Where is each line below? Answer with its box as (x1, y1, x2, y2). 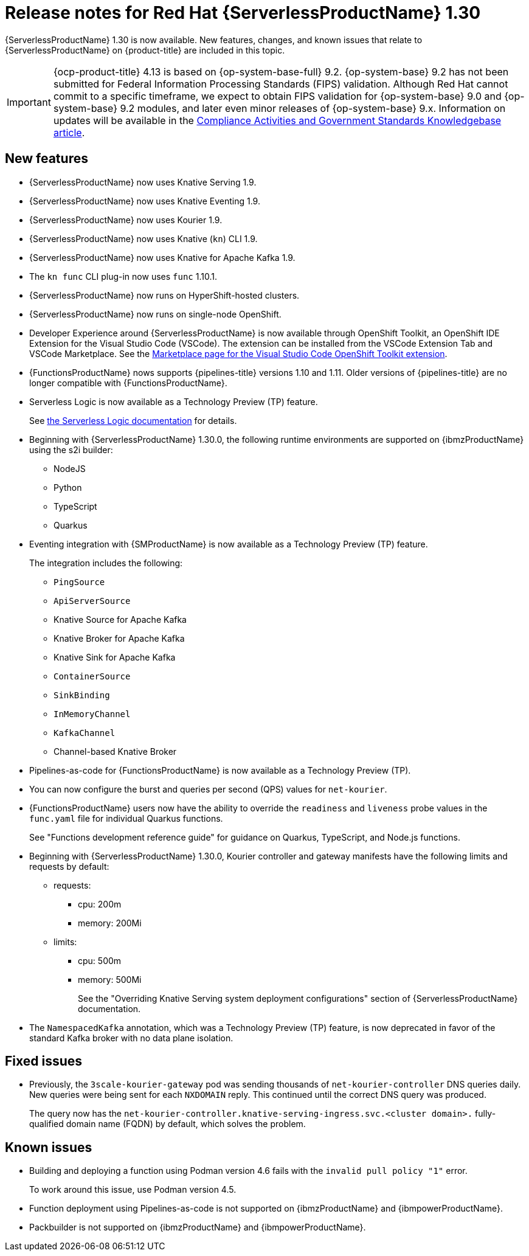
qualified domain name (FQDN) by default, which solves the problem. (29, 1119, 306, 1129)
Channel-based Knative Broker (54, 746, 177, 757)
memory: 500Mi (78, 974, 142, 985)
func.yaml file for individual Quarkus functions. (29, 813, 223, 824)
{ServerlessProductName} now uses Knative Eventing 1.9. (29, 195, 260, 206)
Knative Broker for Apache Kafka (54, 633, 185, 644)
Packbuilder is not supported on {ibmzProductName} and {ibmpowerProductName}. (29, 1222, 366, 1233)
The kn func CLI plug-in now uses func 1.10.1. (29, 271, 217, 282)
